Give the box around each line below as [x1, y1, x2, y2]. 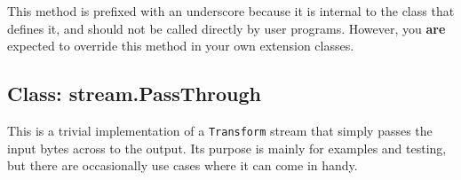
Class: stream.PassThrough [7, 80, 261, 107]
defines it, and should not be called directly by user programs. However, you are [7, 19, 446, 37]
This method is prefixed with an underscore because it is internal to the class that [7, 2, 455, 20]
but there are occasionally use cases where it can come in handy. [7, 156, 358, 175]
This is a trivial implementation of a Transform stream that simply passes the [7, 121, 433, 139]
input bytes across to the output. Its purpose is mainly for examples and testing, [7, 138, 447, 157]
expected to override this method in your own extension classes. [7, 36, 354, 55]
